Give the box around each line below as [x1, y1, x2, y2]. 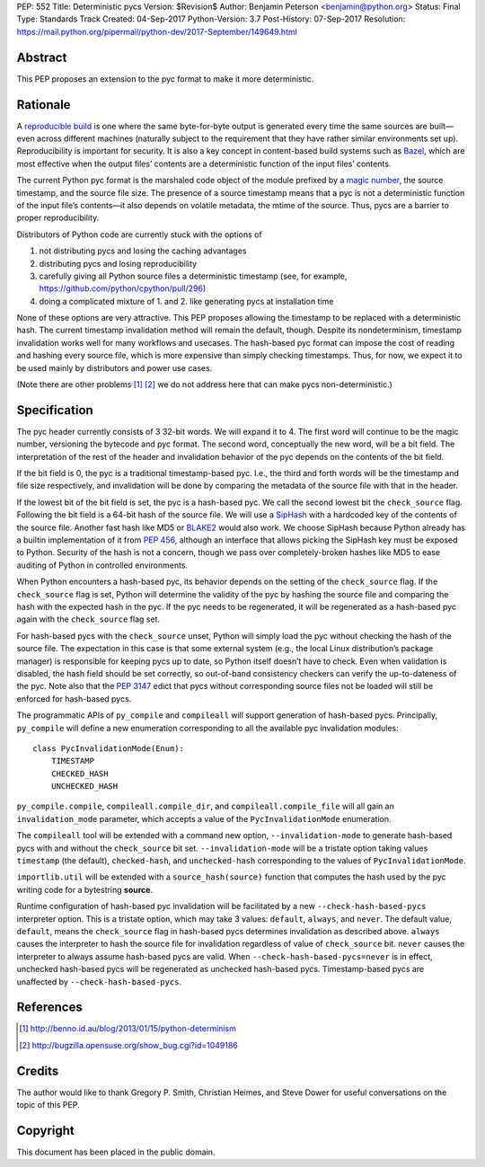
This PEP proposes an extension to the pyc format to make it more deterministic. [16, 73, 314, 84]
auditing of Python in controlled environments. [16, 560, 189, 570]
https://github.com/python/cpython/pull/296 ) [39, 283, 207, 294]
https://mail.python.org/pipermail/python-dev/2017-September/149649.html [16, 26, 298, 37]
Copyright [16, 1123, 75, 1138]
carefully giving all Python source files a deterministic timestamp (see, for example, [39, 270, 348, 281]
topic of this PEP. [16, 1100, 80, 1110]
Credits [16, 1063, 59, 1078]
